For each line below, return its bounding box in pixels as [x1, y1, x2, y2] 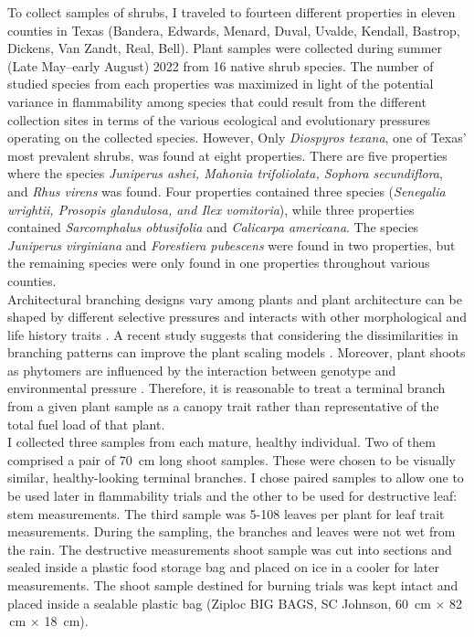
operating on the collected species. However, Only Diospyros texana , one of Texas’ [7, 128, 467, 147]
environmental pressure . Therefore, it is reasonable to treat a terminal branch [7, 378, 446, 398]
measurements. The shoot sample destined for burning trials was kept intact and [7, 576, 458, 594]
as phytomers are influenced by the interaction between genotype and [7, 360, 396, 379]
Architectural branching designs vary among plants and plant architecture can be [7, 289, 462, 308]
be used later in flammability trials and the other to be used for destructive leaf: [7, 486, 458, 505]
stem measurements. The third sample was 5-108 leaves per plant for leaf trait [7, 504, 445, 523]
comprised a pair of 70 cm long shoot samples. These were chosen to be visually [7, 450, 456, 469]
